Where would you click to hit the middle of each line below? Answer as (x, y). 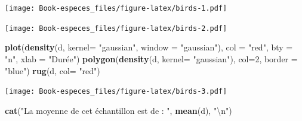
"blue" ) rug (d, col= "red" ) (53, 70)
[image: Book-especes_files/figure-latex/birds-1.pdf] (116, 8)
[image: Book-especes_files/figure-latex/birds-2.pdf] (116, 28)
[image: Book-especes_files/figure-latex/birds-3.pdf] (116, 92)
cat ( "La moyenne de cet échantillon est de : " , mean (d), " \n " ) (118, 110)
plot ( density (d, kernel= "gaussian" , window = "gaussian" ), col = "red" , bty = (149, 47)
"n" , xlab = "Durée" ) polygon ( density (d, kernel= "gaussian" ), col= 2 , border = (151, 58)
